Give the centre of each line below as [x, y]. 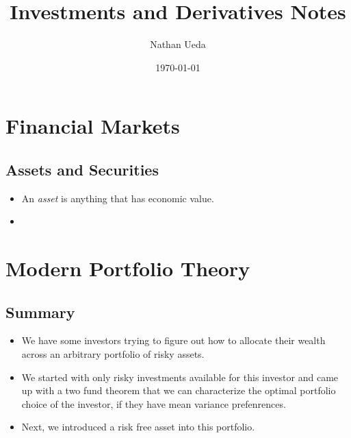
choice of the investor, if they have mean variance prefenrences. [154, 403]
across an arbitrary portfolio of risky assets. [113, 354]
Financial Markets [93, 126]
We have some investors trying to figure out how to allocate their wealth [173, 340]
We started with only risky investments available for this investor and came [180, 377]
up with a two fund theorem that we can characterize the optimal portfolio [179, 390]
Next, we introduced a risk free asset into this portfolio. [138, 427]
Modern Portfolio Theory [128, 268]
